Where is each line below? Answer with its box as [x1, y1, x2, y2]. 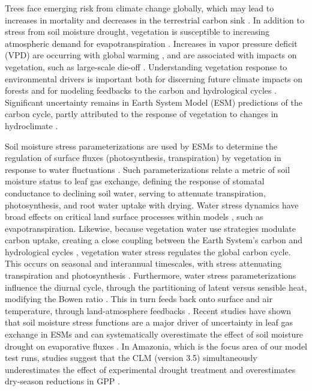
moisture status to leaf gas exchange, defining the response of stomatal [5, 175, 265, 187]
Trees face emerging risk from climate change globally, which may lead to [5, 2, 274, 14]
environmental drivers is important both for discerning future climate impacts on [5, 72, 303, 85]
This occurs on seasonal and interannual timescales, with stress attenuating [5, 257, 282, 270]
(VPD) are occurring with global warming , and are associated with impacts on [5, 49, 297, 61]
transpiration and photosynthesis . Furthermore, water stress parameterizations [5, 269, 296, 282]
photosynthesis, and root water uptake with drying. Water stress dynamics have [5, 198, 299, 211]
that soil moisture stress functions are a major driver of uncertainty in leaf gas [5, 316, 293, 329]
